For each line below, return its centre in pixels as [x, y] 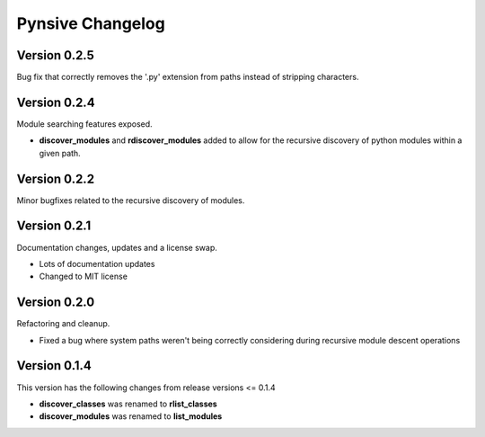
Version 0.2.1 [54, 226]
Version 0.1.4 [54, 366]
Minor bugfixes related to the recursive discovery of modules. [131, 200]
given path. [60, 153]
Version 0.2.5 [55, 55]
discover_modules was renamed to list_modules [131, 416]
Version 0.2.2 [55, 178]
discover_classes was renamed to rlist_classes [128, 404]
